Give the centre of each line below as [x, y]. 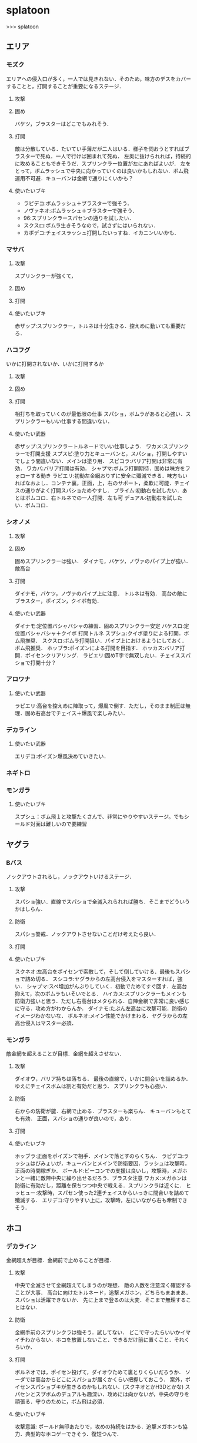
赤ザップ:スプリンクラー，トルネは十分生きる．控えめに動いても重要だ [100, 326]
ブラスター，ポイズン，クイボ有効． [58, 601]
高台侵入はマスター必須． [46, 1023]
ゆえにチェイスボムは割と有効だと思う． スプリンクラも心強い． [92, 1086]
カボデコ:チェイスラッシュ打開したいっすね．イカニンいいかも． [101, 233]
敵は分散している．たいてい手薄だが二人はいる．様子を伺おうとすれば [99, 148]
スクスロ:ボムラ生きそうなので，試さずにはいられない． [91, 225]
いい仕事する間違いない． [82, 421]
